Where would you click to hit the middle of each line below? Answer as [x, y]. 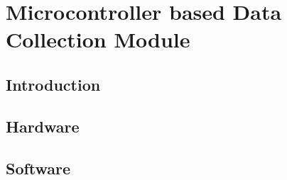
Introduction [53, 84]
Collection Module [98, 39]
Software [38, 168]
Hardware [43, 126]
